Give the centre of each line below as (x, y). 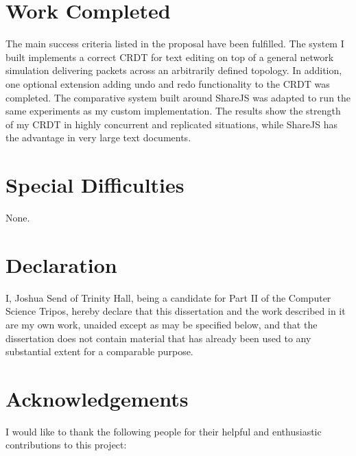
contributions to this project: (66, 445)
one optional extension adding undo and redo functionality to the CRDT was (168, 83)
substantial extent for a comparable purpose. (99, 351)
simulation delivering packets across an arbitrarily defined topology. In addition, (174, 70)
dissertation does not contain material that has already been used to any (158, 338)
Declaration (61, 264)
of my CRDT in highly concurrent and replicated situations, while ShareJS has (172, 124)
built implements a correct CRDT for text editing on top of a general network (170, 57)
